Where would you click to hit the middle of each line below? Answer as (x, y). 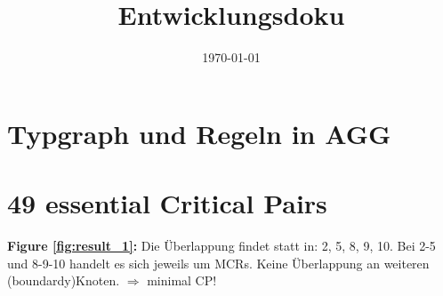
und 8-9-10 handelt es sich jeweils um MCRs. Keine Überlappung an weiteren (218, 263)
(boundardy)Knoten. (64, 280)
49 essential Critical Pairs (167, 203)
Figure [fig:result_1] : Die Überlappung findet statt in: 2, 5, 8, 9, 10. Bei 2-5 (221, 246)
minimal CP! (182, 280)
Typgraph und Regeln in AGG (199, 133)
